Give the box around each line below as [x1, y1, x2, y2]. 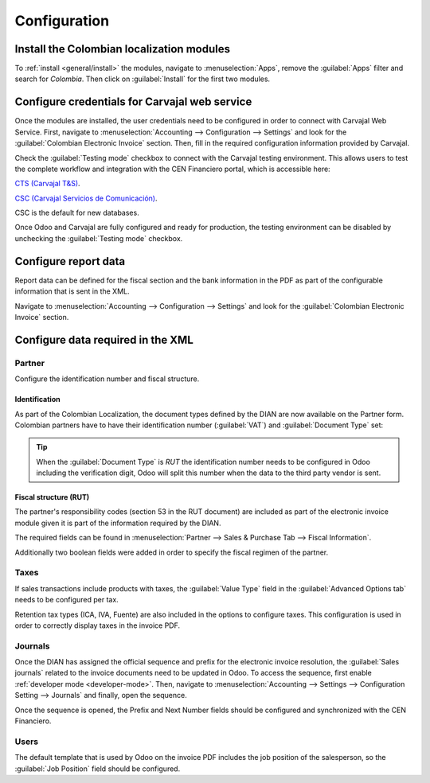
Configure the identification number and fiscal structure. [14, 374, 200, 384]
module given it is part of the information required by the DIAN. [14, 518, 221, 528]
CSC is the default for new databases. [14, 208, 139, 218]
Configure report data [14, 255, 126, 268]
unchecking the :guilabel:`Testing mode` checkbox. [14, 233, 183, 243]
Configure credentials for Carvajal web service [14, 95, 252, 109]
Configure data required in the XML [14, 333, 194, 346]
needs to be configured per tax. [14, 595, 119, 605]
